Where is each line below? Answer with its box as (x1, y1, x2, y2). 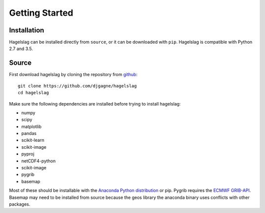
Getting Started (9, 7, 74, 18)
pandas (21, 131, 37, 136)
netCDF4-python (21, 158, 56, 164)
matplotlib (21, 123, 42, 130)
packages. (9, 201, 30, 207)
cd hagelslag (18, 90, 49, 96)
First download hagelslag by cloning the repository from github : (9, 72, 137, 78)
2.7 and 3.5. (9, 46, 33, 52)
